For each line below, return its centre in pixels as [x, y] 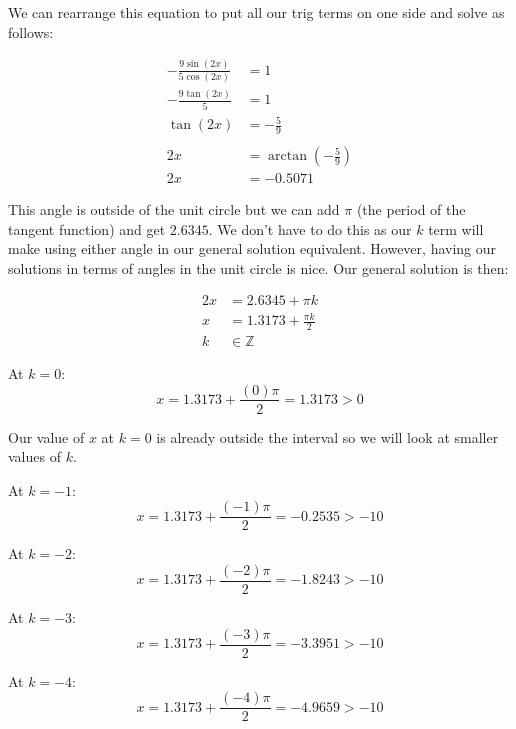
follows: [31, 31]
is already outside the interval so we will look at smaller [327, 436]
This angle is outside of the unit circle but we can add [174, 209]
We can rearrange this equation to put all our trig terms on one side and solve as [256, 12]
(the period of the [411, 209]
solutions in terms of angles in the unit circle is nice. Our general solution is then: [258, 267]
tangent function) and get [87, 228]
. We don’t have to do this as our [310, 228]
